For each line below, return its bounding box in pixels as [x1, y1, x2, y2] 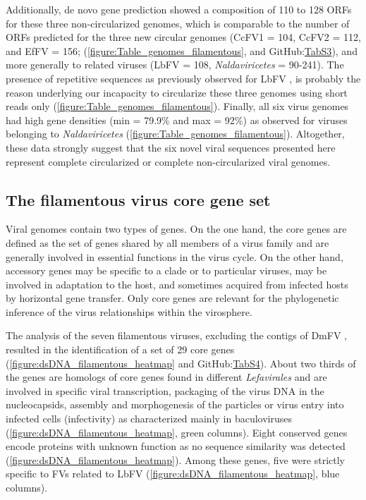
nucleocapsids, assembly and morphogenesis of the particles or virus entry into [6, 397, 344, 412]
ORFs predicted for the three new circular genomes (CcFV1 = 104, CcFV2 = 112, [6, 30, 361, 44]
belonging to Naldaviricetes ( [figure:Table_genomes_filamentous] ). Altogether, [6, 126, 345, 141]
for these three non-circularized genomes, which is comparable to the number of [6, 16, 350, 30]
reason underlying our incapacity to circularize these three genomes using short [6, 85, 348, 99]
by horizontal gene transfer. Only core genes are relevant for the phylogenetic [6, 291, 339, 305]
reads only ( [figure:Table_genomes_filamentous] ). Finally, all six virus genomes [6, 99, 349, 114]
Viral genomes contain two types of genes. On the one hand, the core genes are [6, 221, 347, 236]
